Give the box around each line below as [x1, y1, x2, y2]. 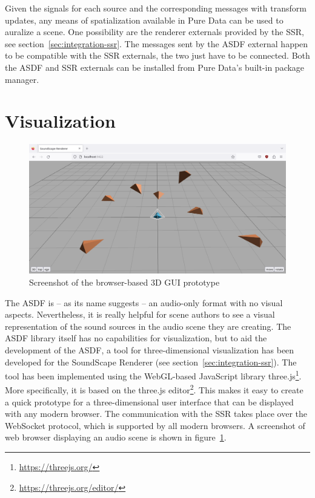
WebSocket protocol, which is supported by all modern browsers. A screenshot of [5, 419, 305, 431]
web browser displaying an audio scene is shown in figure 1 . [5, 431, 227, 444]
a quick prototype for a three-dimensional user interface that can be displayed [5, 395, 294, 408]
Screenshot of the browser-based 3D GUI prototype [29, 275, 220, 288]
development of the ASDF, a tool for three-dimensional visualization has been [5, 343, 294, 356]
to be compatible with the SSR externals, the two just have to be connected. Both [5, 49, 310, 62]
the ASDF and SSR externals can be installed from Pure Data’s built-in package [5, 61, 305, 73]
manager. [5, 73, 39, 85]
